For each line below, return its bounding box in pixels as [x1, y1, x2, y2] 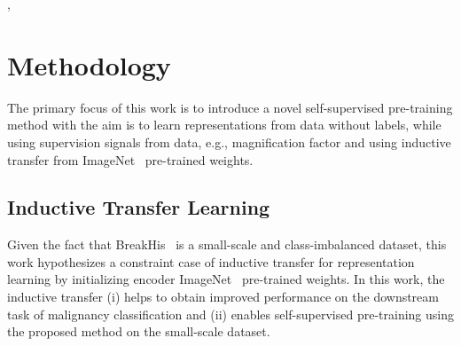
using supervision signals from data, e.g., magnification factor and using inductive [7, 132, 451, 151]
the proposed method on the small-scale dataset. [7, 322, 270, 341]
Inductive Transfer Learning [7, 193, 270, 221]
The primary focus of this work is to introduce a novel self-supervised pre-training [7, 98, 453, 116]
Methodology [7, 46, 171, 83]
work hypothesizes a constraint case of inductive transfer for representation [7, 252, 415, 271]
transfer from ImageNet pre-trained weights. [7, 150, 254, 169]
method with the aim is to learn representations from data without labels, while [7, 115, 441, 134]
